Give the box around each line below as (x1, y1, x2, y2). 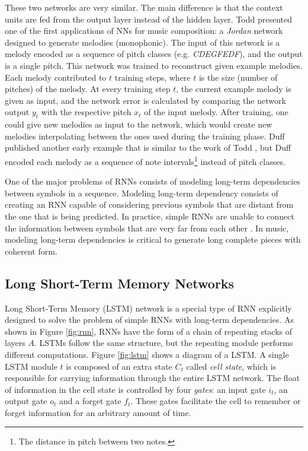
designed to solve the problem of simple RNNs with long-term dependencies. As (5, 313, 294, 326)
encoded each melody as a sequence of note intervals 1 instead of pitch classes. (5, 153, 285, 167)
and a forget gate (59, 395, 121, 407)
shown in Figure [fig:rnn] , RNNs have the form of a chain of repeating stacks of (5, 325, 293, 337)
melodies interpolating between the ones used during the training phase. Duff (5, 129, 285, 142)
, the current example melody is (176, 82, 291, 95)
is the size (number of (198, 71, 278, 83)
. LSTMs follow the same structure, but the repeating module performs (34, 336, 293, 349)
